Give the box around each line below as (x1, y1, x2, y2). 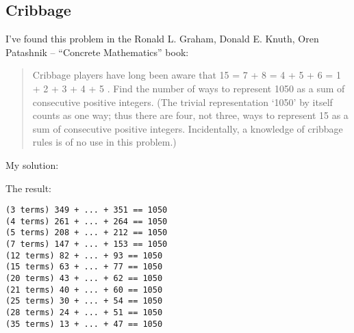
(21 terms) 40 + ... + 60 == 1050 (5, 284, 163, 295)
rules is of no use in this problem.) (32, 135, 177, 149)
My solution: (5, 157, 59, 172)
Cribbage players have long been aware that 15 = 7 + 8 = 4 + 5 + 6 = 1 (32, 68, 341, 82)
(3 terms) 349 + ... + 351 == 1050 (5, 205, 168, 215)
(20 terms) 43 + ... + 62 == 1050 (5, 274, 163, 284)
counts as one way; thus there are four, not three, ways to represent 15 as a (32, 108, 349, 122)
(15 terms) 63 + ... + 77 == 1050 (5, 262, 163, 272)
